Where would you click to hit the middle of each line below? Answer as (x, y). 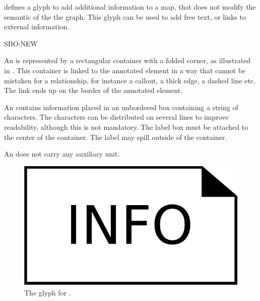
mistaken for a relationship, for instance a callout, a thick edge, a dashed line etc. (130, 80)
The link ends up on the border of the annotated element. (93, 90)
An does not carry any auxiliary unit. (62, 154)
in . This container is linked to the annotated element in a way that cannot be (125, 70)
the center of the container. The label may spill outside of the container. (116, 137)
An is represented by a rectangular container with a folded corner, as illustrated (127, 60)
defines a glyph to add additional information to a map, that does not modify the (130, 7)
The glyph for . (48, 293)
